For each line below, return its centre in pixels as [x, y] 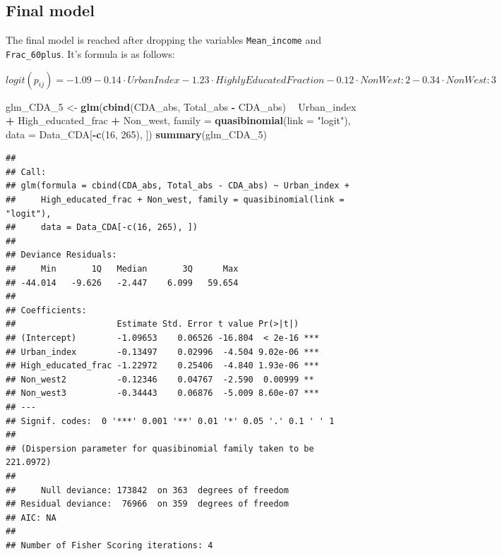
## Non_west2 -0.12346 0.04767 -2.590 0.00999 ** [160, 379]
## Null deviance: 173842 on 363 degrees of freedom [147, 490]
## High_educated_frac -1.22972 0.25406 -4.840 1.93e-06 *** [162, 366]
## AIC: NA [31, 518]
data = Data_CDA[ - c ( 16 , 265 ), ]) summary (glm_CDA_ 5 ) [136, 134]
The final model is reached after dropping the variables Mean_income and [163, 40]
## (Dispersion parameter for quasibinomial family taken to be [160, 448]
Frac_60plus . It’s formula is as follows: [90, 53]
